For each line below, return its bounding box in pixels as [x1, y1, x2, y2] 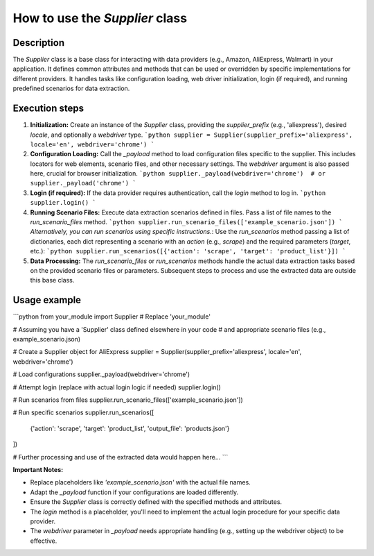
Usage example [12, 294, 82, 306]
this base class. [30, 276, 75, 285]
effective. [30, 537, 57, 545]
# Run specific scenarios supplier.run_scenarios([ [12, 408, 154, 416]
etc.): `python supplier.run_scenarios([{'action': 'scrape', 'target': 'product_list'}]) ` [30, 247, 346, 255]
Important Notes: [12, 465, 64, 473]
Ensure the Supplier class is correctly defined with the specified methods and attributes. [30, 498, 283, 506]
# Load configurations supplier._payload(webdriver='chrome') [12, 370, 190, 378]
